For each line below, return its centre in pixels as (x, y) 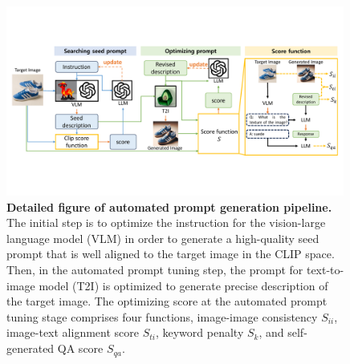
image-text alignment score (73, 332)
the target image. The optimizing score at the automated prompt (167, 301)
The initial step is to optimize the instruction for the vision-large (166, 222)
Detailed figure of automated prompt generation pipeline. (169, 206)
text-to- (325, 270)
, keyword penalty (199, 332)
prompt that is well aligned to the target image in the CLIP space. (171, 254)
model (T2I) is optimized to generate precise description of (183, 285)
